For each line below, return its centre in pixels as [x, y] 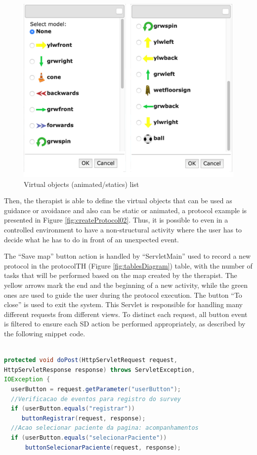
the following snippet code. [45, 334]
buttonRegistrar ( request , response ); [84, 418]
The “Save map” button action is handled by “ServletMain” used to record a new [128, 256]
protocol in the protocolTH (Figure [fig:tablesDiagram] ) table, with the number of [128, 265]
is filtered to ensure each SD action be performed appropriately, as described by [125, 324]
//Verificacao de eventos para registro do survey [96, 399]
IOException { [27, 380]
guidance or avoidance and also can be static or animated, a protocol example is [126, 210]
